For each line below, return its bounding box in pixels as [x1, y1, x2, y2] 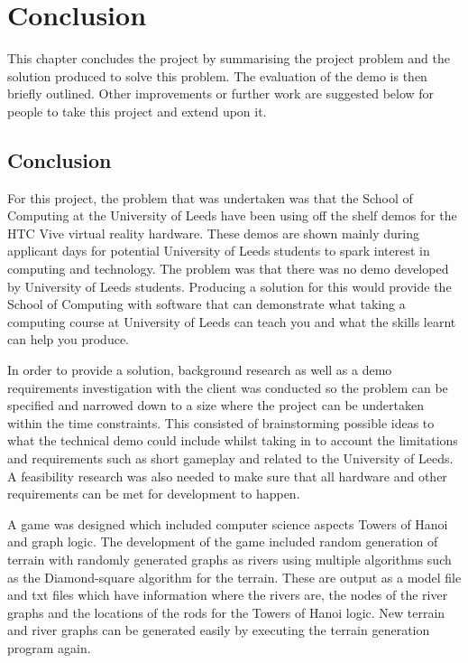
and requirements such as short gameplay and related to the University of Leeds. [7, 449, 454, 468]
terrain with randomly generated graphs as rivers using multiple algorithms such [7, 549, 452, 568]
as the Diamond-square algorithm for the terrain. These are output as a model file [7, 567, 462, 586]
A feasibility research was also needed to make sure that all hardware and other [7, 466, 447, 485]
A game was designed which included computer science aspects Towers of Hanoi [7, 514, 448, 533]
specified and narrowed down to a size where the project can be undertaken [7, 396, 424, 415]
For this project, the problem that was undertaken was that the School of [7, 188, 413, 207]
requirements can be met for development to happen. [7, 484, 300, 503]
